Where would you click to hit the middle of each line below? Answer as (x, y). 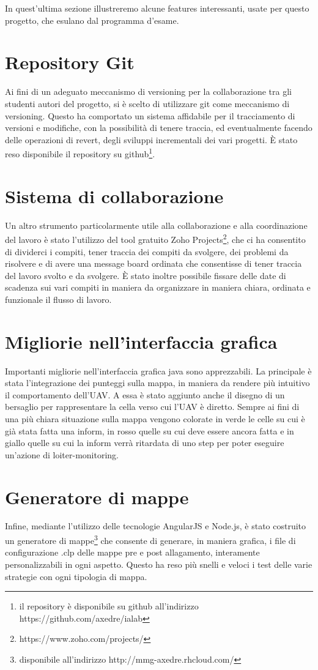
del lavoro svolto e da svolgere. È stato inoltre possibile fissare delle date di (146, 275)
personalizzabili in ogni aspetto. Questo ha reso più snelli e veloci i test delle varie (159, 564)
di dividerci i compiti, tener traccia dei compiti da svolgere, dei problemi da (147, 251)
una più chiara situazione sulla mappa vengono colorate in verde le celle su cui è (155, 418)
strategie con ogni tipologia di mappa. (76, 576)
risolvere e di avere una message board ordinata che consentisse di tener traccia (153, 263)
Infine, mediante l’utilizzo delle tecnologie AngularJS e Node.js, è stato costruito (156, 526)
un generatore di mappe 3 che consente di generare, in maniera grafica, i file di (150, 539)
